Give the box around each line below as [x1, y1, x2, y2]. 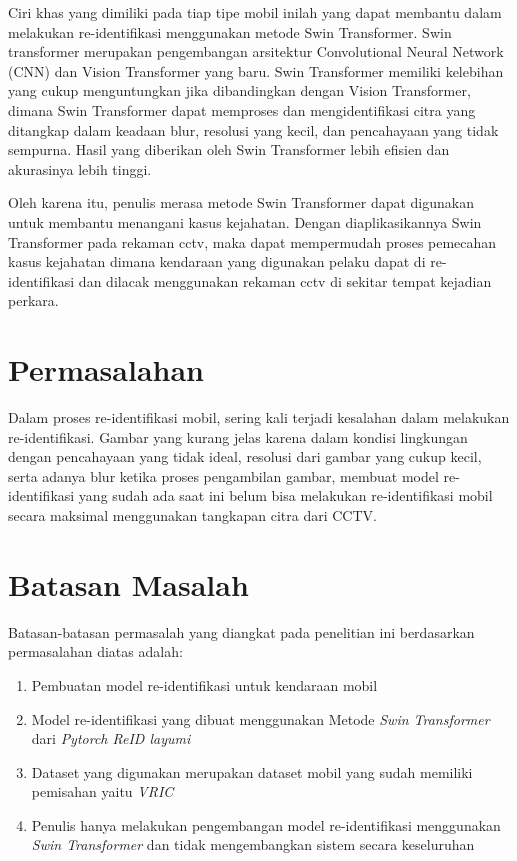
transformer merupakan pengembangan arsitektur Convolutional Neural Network [8, 41, 504, 62]
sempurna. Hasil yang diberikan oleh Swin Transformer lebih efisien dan [8, 139, 450, 160]
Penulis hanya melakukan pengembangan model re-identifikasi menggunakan [31, 814, 501, 835]
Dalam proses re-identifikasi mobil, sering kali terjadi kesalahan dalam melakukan [8, 407, 510, 428]
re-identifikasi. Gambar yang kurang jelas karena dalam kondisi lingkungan [8, 426, 468, 447]
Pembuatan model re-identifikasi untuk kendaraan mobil [31, 674, 378, 695]
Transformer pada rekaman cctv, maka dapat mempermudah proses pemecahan [8, 231, 497, 252]
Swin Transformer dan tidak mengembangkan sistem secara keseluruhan [31, 834, 475, 855]
